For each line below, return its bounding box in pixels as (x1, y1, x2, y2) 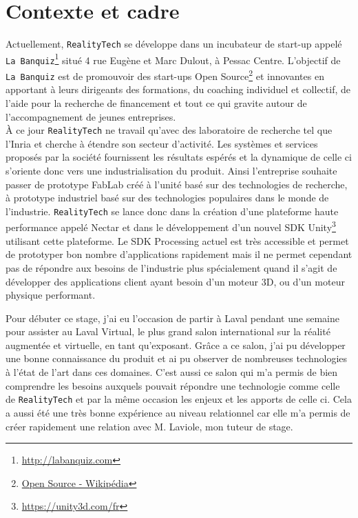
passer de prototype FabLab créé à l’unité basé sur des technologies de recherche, (6, 177, 348, 191)
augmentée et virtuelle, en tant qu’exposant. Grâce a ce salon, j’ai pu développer (6, 337, 346, 352)
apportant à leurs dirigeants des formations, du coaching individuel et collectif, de (6, 82, 351, 97)
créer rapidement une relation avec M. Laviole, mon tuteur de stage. (6, 419, 293, 433)
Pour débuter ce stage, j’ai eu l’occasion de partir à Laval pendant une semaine (6, 310, 339, 325)
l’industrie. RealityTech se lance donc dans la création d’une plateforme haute (6, 203, 339, 218)
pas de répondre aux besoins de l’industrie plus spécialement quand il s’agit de (6, 260, 337, 275)
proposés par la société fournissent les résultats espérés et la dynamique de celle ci (6, 150, 352, 164)
